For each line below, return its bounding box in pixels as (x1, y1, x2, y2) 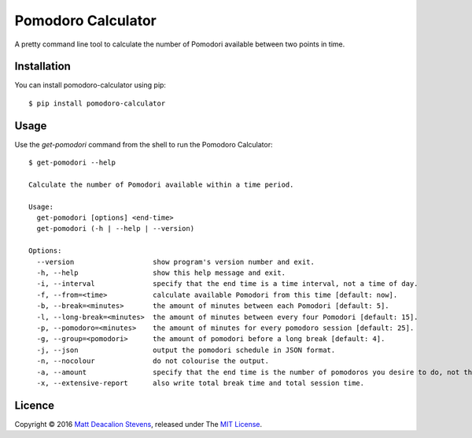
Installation (14, 60, 71, 73)
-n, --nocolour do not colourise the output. (36, 357, 269, 366)
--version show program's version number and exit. (36, 257, 315, 266)
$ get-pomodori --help (28, 158, 116, 167)
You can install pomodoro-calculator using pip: (14, 80, 167, 90)
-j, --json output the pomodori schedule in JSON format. (36, 345, 336, 354)
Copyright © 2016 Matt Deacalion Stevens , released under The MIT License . (14, 419, 263, 429)
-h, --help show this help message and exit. (36, 269, 286, 277)
